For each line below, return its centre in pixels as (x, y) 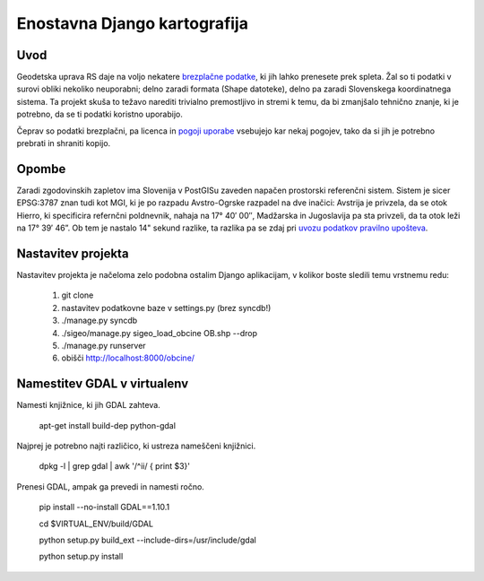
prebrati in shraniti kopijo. (64, 143)
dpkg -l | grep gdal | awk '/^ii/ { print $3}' (115, 466)
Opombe (41, 169)
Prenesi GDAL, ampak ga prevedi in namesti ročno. (111, 486)
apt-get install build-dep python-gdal (108, 425)
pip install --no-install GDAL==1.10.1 (104, 507)
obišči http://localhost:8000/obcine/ (128, 358)
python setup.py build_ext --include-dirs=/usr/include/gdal (148, 540)
